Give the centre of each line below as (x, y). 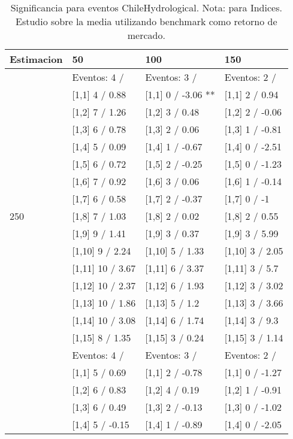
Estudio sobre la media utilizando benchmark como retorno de (146, 21)
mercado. (146, 35)
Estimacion (36, 59)
